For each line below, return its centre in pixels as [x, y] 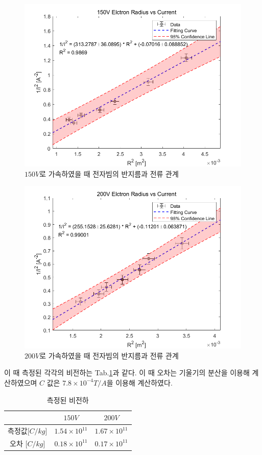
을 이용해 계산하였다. [139, 382]
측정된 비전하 [68, 400]
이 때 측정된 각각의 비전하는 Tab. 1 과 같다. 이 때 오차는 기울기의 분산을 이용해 [127, 373]
